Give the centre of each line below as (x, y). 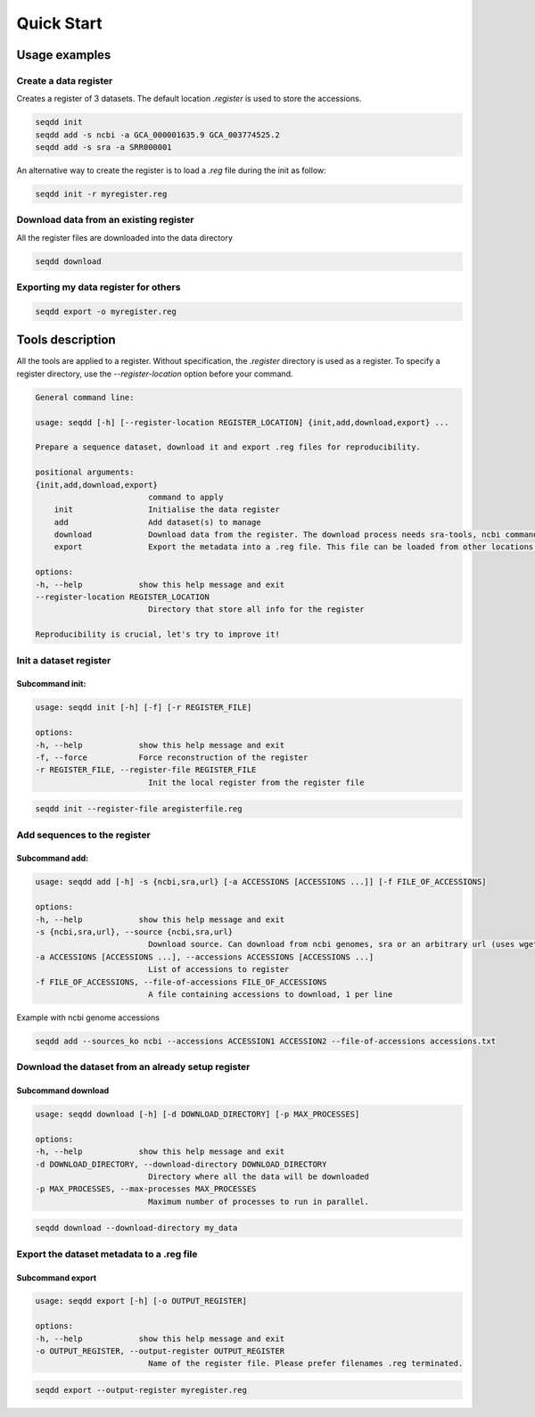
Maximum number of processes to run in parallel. (259, 1201)
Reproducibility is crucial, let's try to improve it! (157, 634)
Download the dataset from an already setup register (133, 1067)
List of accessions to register (218, 969)
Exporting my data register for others (99, 287)
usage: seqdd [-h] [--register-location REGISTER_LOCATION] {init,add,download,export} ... (242, 422)
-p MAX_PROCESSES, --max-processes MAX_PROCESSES (146, 1189)
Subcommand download (63, 1091)
